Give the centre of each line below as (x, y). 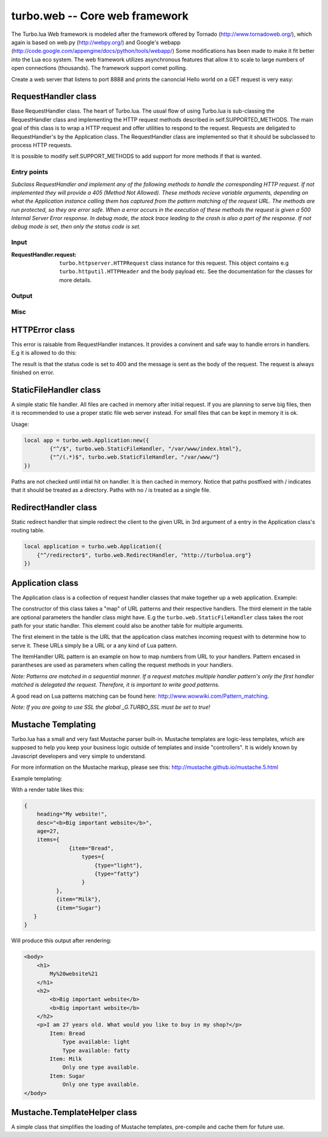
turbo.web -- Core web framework (100, 16)
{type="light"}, (118, 865)
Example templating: (37, 778)
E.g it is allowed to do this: (44, 353)
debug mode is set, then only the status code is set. (76, 227)
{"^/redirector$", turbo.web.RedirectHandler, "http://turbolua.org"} (144, 555)
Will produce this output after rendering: (61, 941)
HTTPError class (43, 329)
